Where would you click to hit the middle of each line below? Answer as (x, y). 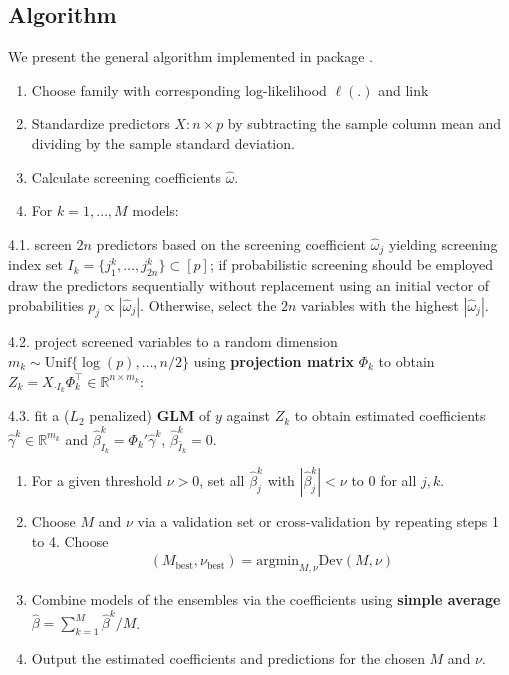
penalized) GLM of (150, 415)
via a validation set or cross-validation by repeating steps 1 (318, 520)
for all (398, 479)
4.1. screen (40, 243)
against (248, 415)
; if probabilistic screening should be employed (351, 264)
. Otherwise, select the (208, 304)
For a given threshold (97, 479)
